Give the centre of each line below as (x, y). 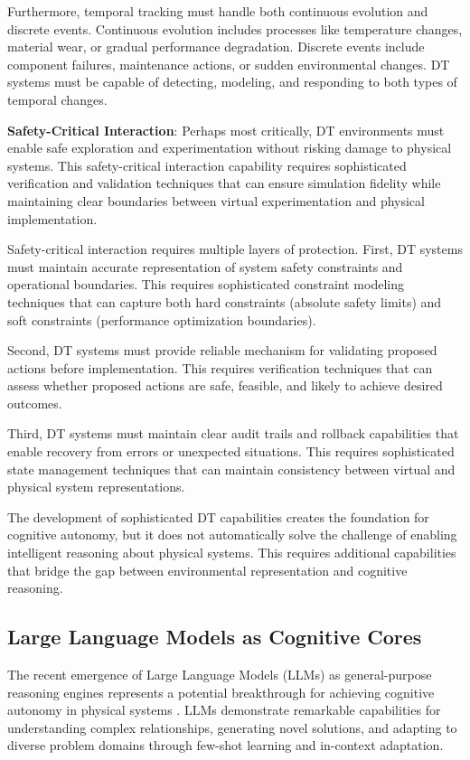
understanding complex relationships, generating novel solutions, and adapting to (232, 727)
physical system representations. (96, 487)
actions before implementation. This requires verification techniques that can (220, 367)
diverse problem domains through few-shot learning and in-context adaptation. (226, 745)
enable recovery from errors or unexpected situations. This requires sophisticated (231, 451)
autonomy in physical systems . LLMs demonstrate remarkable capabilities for (224, 710)
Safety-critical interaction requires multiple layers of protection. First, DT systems (235, 249)
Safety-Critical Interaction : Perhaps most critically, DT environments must (226, 130)
